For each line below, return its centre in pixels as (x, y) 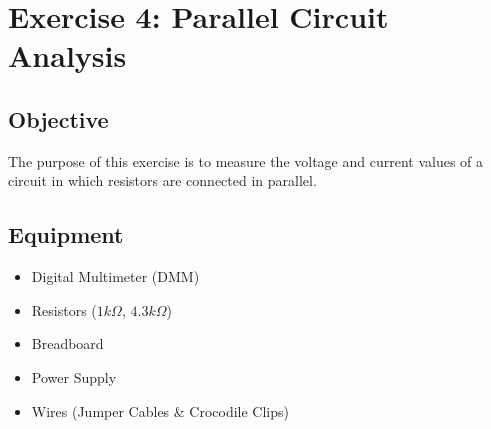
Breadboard (67, 343)
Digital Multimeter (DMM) (115, 276)
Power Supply (74, 376)
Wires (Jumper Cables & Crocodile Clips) (160, 410)
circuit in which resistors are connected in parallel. (162, 180)
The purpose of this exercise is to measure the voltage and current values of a (246, 160)
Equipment (66, 234)
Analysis (67, 55)
